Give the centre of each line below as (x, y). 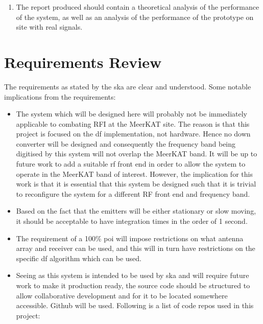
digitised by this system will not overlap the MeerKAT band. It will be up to (137, 154)
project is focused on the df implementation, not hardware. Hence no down (133, 134)
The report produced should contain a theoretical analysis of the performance (138, 7)
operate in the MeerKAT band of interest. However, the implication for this (134, 173)
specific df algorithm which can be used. (79, 258)
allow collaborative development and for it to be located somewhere (122, 295)
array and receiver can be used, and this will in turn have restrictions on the (136, 248)
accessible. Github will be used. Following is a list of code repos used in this (135, 305)
